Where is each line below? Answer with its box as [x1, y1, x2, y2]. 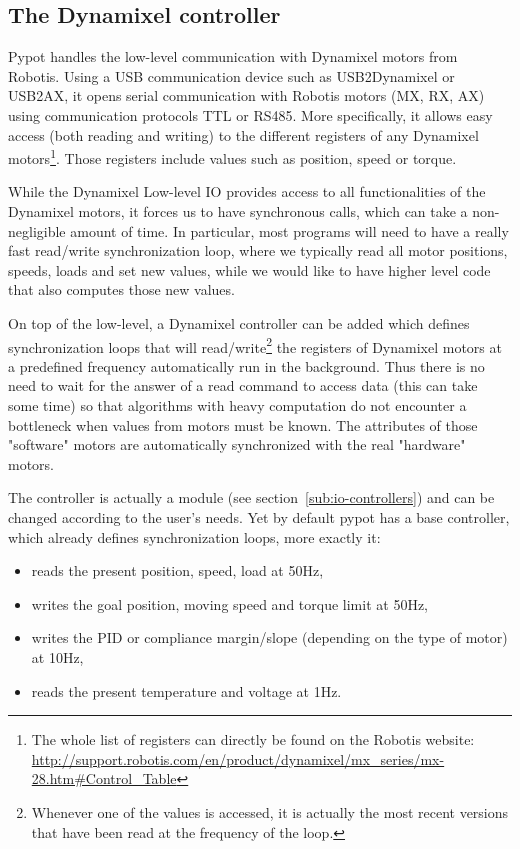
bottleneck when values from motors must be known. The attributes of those [8, 414, 478, 435]
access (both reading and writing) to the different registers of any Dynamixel [8, 124, 479, 145]
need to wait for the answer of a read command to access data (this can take [8, 375, 478, 396]
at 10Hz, [31, 646, 84, 667]
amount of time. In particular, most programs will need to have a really [70, 220, 509, 241]
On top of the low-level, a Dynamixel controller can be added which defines [8, 312, 470, 333]
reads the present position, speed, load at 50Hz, [31, 560, 324, 581]
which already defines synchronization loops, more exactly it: [8, 526, 381, 547]
